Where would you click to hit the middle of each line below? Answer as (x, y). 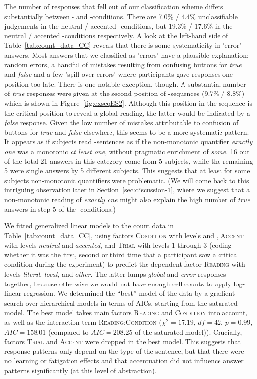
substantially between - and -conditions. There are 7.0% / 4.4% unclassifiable (121, 16)
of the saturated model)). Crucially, (188, 332)
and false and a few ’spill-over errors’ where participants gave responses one (119, 74)
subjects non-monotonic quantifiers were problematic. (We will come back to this (127, 180)
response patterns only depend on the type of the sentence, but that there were (124, 351)
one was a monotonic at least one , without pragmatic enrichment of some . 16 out (127, 151)
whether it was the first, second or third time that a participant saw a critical (122, 254)
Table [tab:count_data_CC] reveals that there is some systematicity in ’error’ (123, 45)
